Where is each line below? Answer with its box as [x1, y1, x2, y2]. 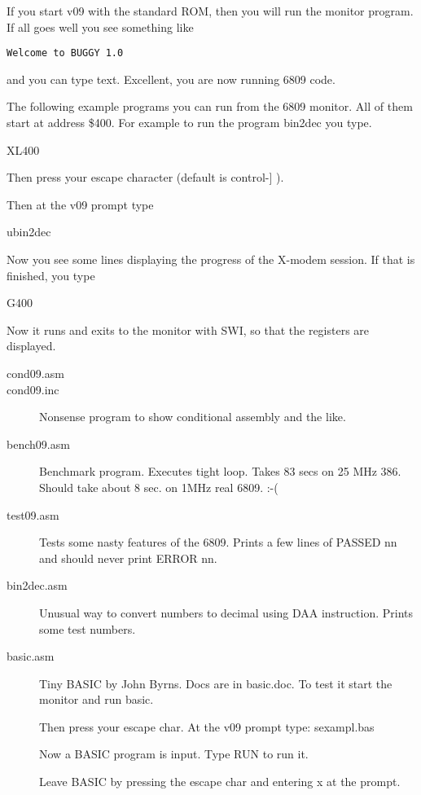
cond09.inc [7, 380, 59, 397]
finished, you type [7, 266, 95, 283]
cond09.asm [7, 364, 64, 381]
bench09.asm [7, 435, 70, 452]
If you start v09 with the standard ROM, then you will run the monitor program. [7, 2, 414, 19]
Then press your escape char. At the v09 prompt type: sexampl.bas [39, 718, 375, 735]
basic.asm [7, 648, 55, 665]
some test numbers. [39, 620, 136, 637]
